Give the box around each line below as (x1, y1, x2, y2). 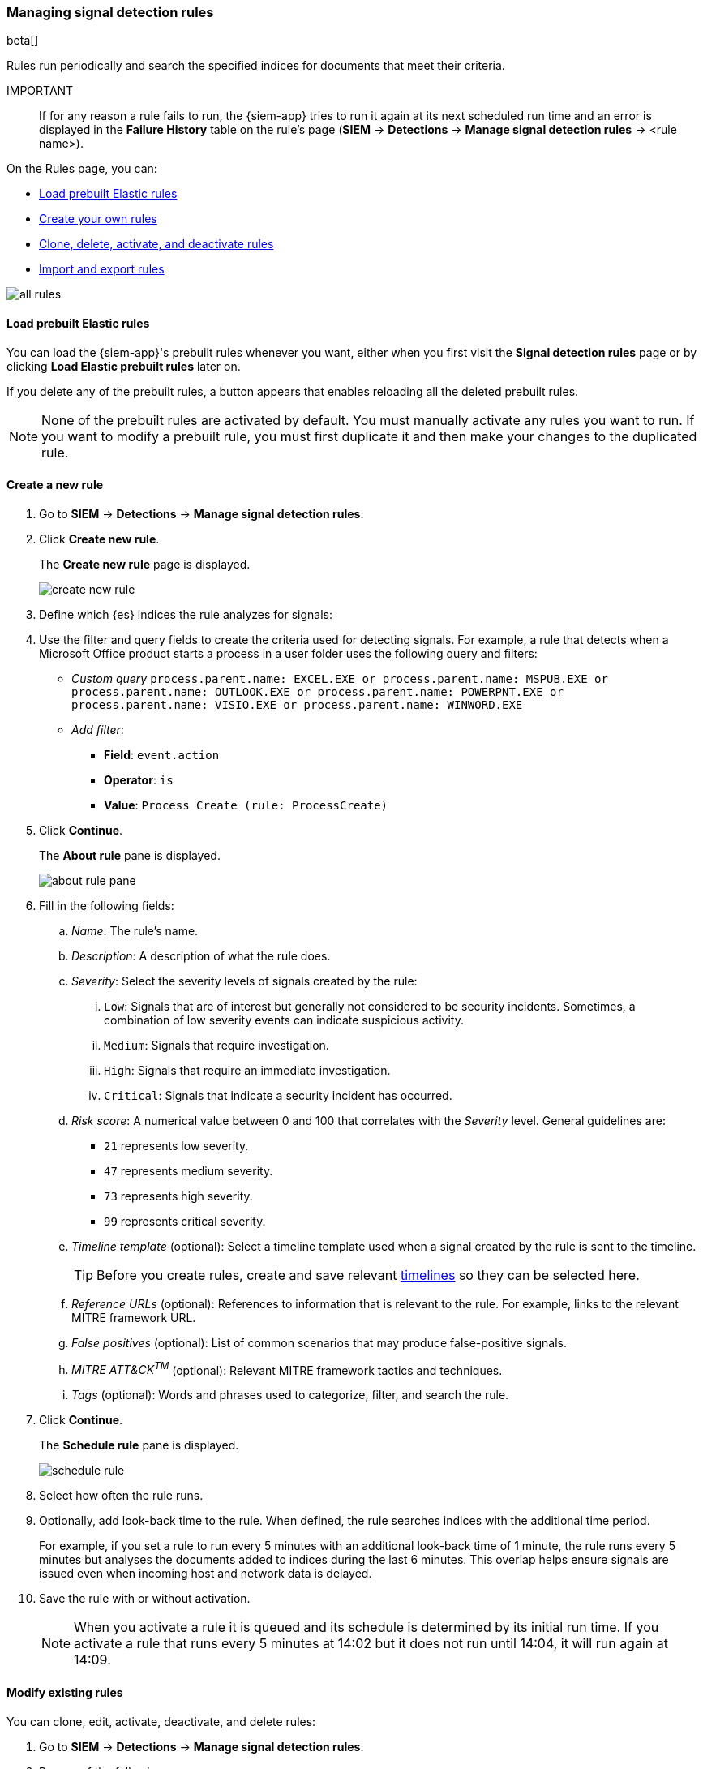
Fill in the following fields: (39, 898, 174, 912)
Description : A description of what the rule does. (71, 948, 331, 963)
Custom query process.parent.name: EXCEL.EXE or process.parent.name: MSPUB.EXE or (71, 671, 608, 685)
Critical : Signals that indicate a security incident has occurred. (104, 1088, 452, 1102)
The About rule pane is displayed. (39, 848, 221, 862)
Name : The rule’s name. (71, 923, 199, 938)
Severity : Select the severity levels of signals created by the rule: (71, 973, 418, 988)
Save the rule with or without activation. (39, 1591, 251, 1606)
